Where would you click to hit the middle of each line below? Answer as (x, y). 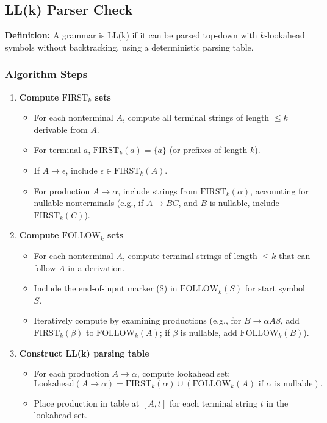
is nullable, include (244, 203)
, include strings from (158, 190)
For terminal (57, 150)
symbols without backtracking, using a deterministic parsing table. (129, 47)
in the (277, 403)
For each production (71, 373)
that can (294, 255)
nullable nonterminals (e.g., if (89, 203)
